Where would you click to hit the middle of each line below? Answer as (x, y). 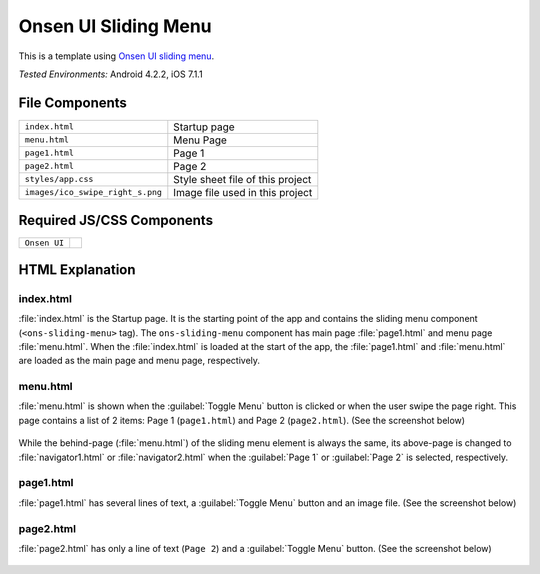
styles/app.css (59, 179)
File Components (72, 102)
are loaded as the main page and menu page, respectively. (139, 361)
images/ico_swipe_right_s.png (93, 192)
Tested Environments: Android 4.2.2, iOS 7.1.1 (111, 74)
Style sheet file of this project (242, 179)
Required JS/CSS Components (116, 220)
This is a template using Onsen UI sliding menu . (116, 56)
